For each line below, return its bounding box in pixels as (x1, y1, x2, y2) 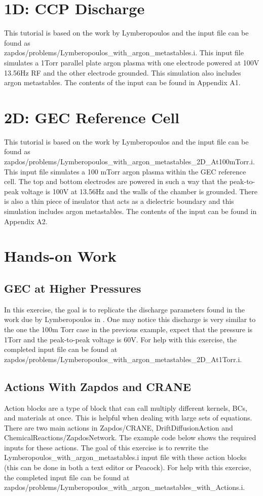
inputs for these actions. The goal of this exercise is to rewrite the (4, 442, 209, 452)
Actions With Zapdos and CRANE (4, 378, 191, 394)
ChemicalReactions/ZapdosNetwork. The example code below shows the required (4, 432, 256, 443)
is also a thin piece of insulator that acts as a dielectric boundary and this (4, 196, 234, 206)
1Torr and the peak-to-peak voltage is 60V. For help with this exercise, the (4, 334, 237, 344)
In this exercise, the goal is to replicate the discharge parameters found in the (4, 304, 245, 314)
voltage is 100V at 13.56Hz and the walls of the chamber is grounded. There (21, 186, 258, 196)
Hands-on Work (4, 245, 117, 266)
